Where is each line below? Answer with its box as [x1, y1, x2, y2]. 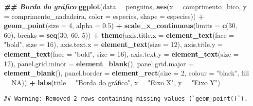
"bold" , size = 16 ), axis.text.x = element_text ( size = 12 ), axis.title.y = [4, 39, 223, 49]
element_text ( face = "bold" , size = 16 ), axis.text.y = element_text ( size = [4, 48, 239, 59]
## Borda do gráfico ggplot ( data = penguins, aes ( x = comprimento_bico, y [4, 1, 247, 11]
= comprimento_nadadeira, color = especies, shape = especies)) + [4, 11, 204, 21]
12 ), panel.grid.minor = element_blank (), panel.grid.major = [4, 58, 194, 68]
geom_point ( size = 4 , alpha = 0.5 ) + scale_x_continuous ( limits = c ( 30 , [4, 20, 237, 30]
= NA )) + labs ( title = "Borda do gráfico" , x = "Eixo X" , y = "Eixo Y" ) [4, 77, 220, 87]
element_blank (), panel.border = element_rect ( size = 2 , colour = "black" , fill [4, 68, 249, 78]
